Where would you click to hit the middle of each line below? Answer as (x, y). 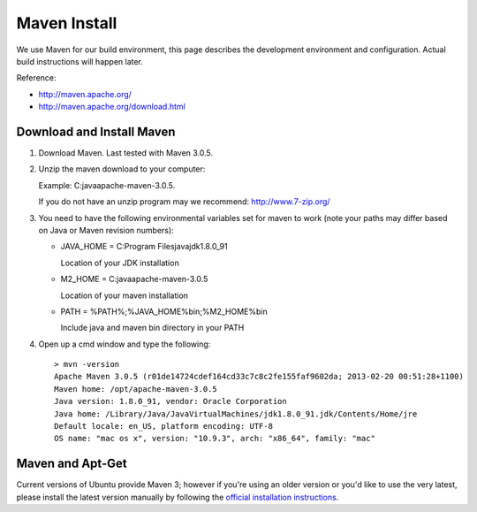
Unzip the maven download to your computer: (122, 169)
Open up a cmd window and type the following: (125, 344)
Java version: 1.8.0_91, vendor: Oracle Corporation (170, 401)
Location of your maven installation (125, 295)
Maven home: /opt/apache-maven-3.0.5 (136, 389)
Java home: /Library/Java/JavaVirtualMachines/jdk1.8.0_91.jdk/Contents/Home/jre (236, 414)
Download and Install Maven (96, 131)
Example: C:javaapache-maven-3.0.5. (107, 185)
